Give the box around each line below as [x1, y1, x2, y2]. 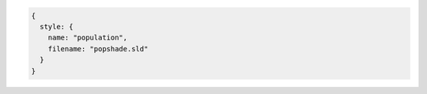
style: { [40, 22, 74, 31]
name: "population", [47, 33, 128, 43]
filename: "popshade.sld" [47, 44, 149, 53]
